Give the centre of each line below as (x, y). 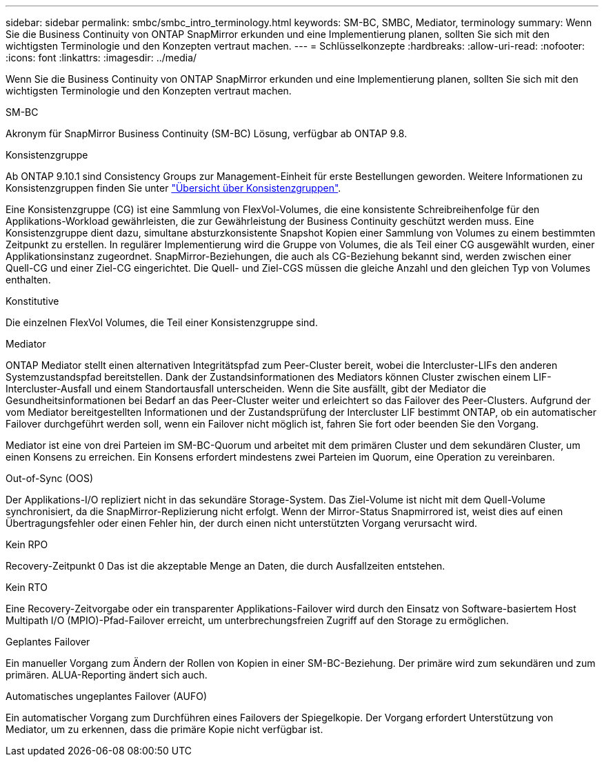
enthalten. (28, 280)
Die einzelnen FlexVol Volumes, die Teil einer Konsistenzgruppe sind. (162, 322)
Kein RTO (27, 587)
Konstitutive (32, 301)
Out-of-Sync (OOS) (50, 478)
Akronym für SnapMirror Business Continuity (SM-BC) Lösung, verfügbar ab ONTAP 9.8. (207, 133)
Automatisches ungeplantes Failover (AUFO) (106, 696)
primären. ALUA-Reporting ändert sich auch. (107, 675)
